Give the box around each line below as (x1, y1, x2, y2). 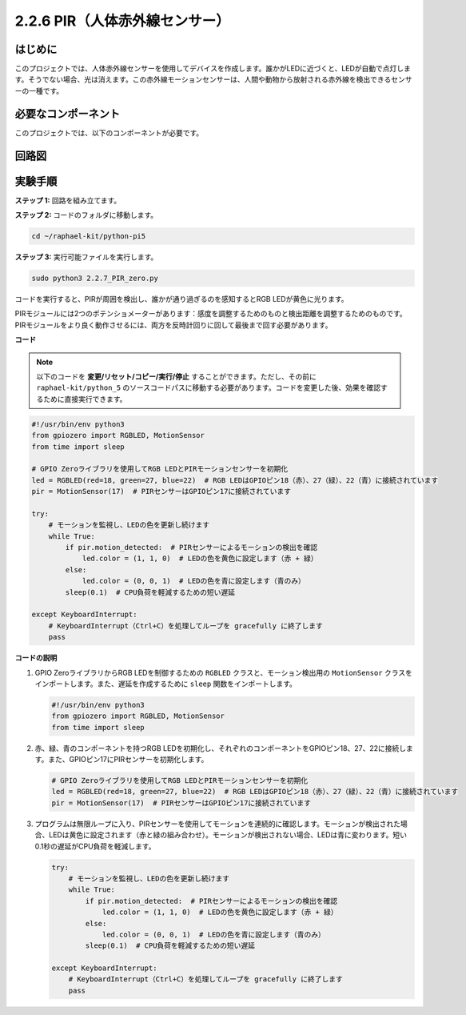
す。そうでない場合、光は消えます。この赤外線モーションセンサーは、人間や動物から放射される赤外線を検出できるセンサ (14, 74, 412, 84)
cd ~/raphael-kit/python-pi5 (31, 232, 146, 241)
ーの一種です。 (14, 86, 64, 95)
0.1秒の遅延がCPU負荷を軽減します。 (34, 841, 156, 851)
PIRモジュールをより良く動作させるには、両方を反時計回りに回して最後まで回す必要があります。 (14, 320, 333, 330)
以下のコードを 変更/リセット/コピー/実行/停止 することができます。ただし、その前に (36, 371, 317, 381)
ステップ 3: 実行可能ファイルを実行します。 (14, 252, 158, 262)
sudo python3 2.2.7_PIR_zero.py (31, 274, 159, 283)
